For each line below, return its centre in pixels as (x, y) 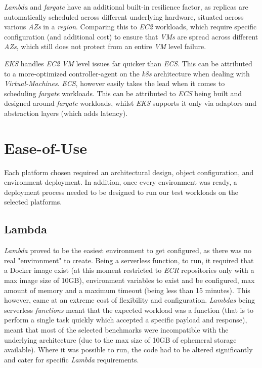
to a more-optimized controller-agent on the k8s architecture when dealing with (127, 73)
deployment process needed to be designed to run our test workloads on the (121, 192)
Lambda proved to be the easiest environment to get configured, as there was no (128, 250)
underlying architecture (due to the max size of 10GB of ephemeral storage (120, 339)
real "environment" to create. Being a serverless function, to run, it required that (129, 260)
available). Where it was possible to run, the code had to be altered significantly (128, 350)
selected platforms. (33, 202)
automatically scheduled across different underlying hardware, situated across (124, 16)
